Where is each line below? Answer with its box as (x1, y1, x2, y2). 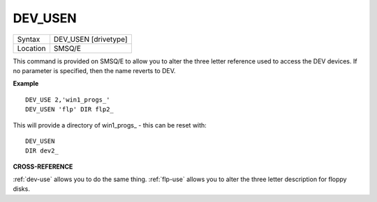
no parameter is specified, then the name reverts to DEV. (13, 66, 176, 75)
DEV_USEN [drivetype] (53, 34, 128, 44)
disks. (13, 185, 31, 193)
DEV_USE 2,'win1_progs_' (25, 95, 110, 104)
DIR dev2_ (25, 147, 59, 155)
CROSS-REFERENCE (13, 162, 73, 171)
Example (13, 79, 39, 88)
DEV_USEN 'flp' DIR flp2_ (25, 105, 114, 114)
